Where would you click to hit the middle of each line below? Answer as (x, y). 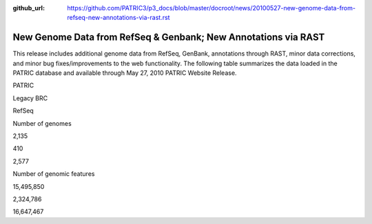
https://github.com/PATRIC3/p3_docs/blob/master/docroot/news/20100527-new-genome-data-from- (211, 8)
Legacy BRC (30, 98)
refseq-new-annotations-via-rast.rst (118, 18)
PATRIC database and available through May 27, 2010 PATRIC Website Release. (125, 73)
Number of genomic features (54, 174)
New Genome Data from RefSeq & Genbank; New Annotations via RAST (169, 37)
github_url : (29, 8)
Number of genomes (42, 123)
